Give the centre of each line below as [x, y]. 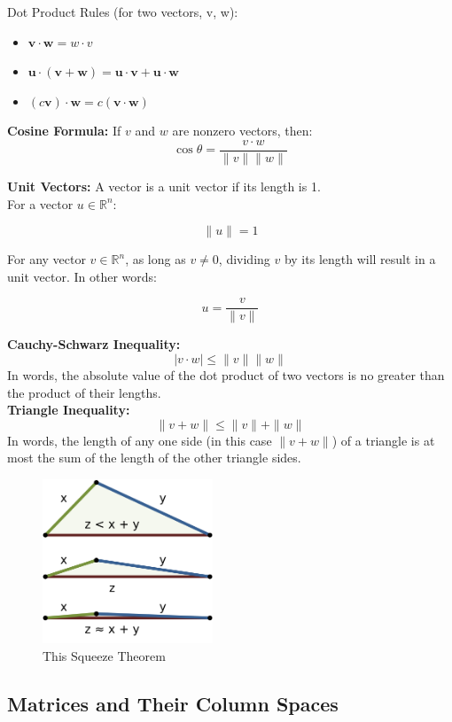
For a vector [40, 203]
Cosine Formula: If [64, 131]
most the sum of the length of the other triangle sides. [154, 458]
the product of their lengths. [84, 392]
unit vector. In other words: [82, 276]
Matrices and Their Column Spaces [173, 704]
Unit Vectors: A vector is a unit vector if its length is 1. [164, 186]
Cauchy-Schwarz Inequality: [94, 344]
